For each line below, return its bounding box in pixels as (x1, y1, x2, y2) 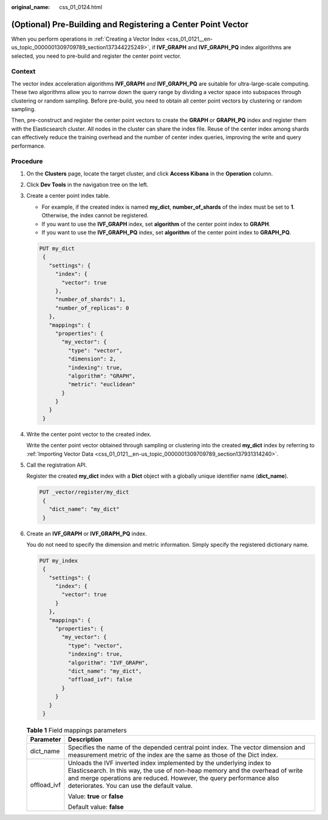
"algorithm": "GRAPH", (67, 372, 136, 379)
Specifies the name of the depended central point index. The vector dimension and (67, 744, 306, 752)
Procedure (11, 157, 43, 166)
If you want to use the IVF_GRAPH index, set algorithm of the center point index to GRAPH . (41, 220, 270, 228)
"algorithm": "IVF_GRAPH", (67, 659, 149, 666)
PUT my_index (39, 557, 78, 564)
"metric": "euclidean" (67, 381, 136, 388)
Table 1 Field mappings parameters (26, 726, 127, 734)
